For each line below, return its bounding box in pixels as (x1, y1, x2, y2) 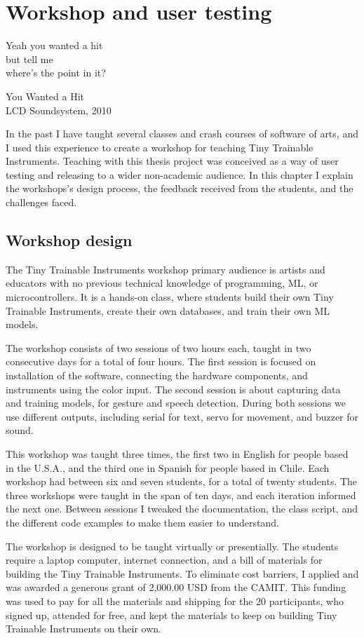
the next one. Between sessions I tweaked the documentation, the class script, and (6, 501, 358, 516)
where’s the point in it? (6, 65, 106, 80)
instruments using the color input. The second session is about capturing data (6, 381, 341, 396)
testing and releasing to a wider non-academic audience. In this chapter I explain (6, 167, 353, 182)
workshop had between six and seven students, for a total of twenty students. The (6, 474, 358, 489)
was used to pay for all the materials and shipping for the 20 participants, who (6, 593, 344, 608)
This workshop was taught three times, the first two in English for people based (6, 446, 349, 461)
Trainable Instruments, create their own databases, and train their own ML (6, 303, 330, 318)
